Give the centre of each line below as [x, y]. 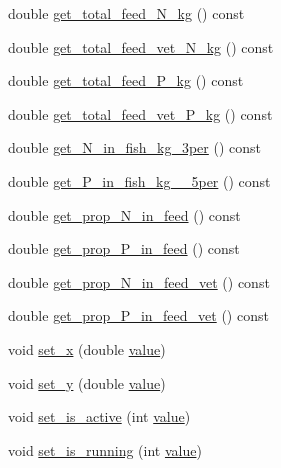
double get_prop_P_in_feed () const [124, 248]
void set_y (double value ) [87, 382]
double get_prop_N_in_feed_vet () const [139, 281]
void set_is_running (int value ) [105, 449]
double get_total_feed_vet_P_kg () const [140, 113]
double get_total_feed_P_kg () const [126, 80]
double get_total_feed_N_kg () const [126, 13]
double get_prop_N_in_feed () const [124, 214]
